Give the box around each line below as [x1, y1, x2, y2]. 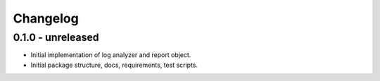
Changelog [13, 11, 79, 26]
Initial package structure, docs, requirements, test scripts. [30, 61, 198, 69]
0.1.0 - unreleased [13, 31, 99, 44]
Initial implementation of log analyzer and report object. [30, 51, 191, 59]
